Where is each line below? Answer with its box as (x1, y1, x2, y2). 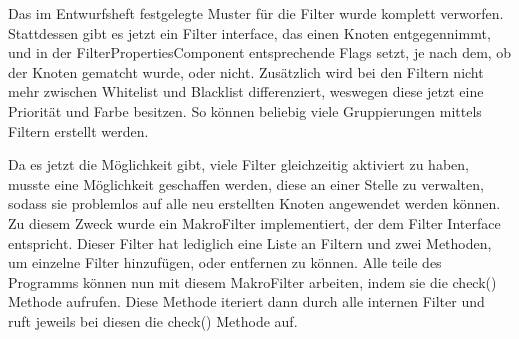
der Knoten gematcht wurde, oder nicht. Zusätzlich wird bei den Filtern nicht (8, 61, 484, 82)
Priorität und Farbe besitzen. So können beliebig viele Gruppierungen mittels (8, 100, 482, 121)
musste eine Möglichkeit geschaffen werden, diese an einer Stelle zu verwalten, (8, 173, 484, 194)
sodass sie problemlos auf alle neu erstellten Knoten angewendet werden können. (8, 193, 501, 214)
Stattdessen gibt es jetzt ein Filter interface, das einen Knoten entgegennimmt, (8, 22, 491, 43)
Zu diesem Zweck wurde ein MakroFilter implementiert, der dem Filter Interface (8, 212, 501, 233)
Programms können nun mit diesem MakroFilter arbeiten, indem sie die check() (8, 271, 497, 292)
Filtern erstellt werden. (8, 120, 149, 141)
